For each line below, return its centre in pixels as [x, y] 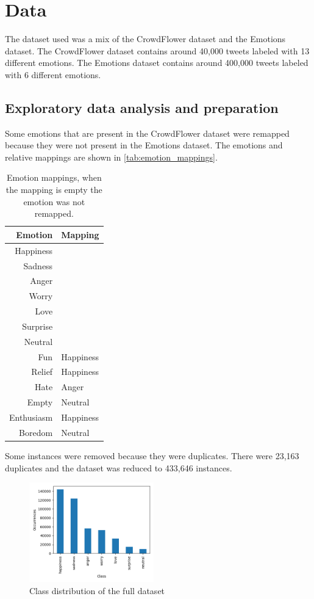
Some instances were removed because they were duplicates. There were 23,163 [152, 455]
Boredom [36, 432]
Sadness [38, 265]
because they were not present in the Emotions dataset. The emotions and [144, 145]
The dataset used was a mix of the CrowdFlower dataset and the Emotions [145, 39]
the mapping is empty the [54, 190]
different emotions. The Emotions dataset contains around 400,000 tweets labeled [157, 63]
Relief [42, 372]
